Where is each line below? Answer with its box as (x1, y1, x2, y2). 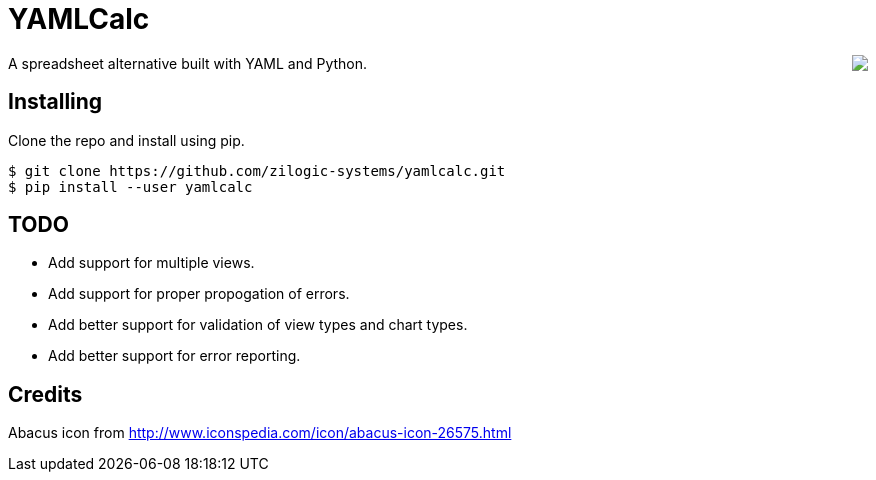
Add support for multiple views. (48, 254, 255, 272)
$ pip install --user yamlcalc (8, 178, 253, 195)
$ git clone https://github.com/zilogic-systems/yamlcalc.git (8, 162, 506, 179)
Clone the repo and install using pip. (8, 131, 245, 149)
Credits (8, 381, 83, 407)
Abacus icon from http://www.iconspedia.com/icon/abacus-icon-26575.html (8, 424, 512, 442)
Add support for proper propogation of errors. (48, 285, 350, 303)
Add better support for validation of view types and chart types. (48, 316, 468, 334)
